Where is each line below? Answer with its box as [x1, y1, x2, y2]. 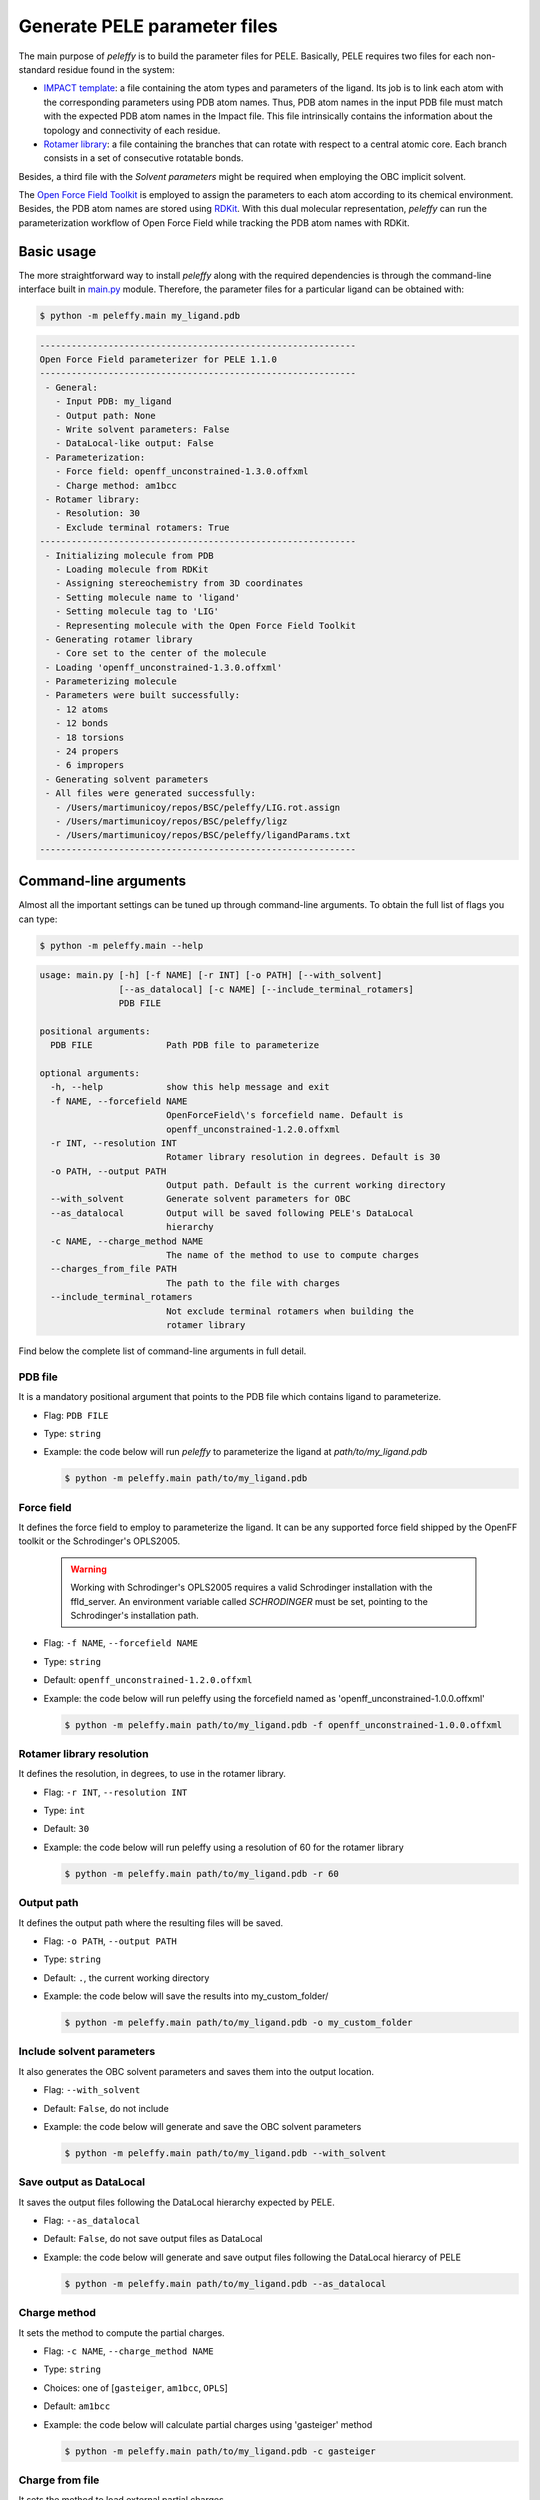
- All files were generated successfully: [45, 788, 257, 799]
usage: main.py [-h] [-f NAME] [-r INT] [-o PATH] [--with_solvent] [39, 970, 383, 981]
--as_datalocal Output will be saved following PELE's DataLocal [50, 1207, 415, 1219]
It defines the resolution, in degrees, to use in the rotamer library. [18, 1768, 287, 1780]
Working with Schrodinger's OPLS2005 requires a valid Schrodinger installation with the [70, 1581, 433, 1594]
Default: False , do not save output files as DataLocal [43, 2233, 263, 2245]
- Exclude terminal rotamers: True [55, 521, 230, 533]
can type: [18, 913, 58, 925]
